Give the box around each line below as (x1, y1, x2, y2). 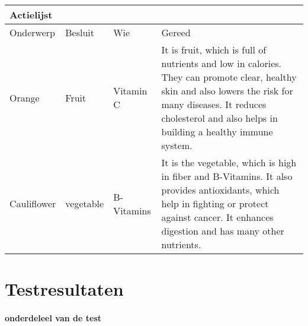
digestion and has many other (161, 224, 284, 238)
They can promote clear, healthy (161, 70, 297, 84)
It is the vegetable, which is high (161, 156, 297, 169)
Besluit (65, 26, 95, 39)
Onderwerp (9, 26, 55, 39)
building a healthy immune (161, 125, 273, 138)
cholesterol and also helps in (161, 111, 278, 125)
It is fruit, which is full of (161, 43, 267, 56)
